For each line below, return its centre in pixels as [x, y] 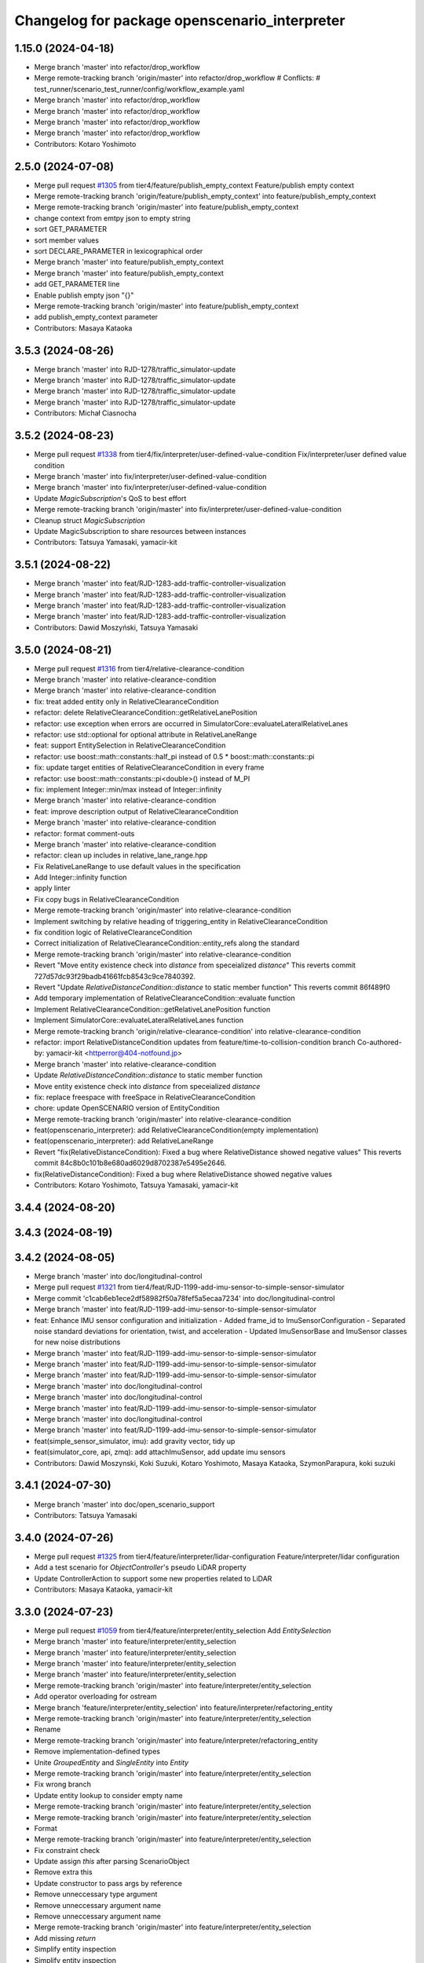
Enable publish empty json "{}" [84, 295]
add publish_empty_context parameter [96, 317]
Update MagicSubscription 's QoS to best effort [110, 498]
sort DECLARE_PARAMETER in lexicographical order [119, 251]
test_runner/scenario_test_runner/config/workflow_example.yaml [139, 89]
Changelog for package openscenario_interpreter [180, 20]
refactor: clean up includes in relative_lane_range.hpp [121, 855]
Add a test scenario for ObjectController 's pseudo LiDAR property [140, 1567]
